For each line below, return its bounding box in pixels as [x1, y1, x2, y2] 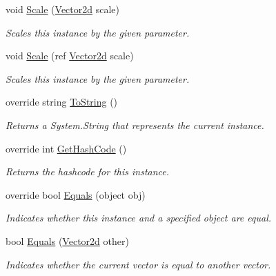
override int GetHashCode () [6, 141, 127, 155]
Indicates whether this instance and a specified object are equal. [6, 210, 272, 225]
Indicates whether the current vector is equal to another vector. [6, 257, 271, 271]
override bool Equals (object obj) [6, 187, 146, 201]
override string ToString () [6, 95, 118, 109]
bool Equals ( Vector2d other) [6, 233, 129, 248]
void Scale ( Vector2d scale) [6, 2, 120, 16]
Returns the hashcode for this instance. [6, 164, 170, 179]
